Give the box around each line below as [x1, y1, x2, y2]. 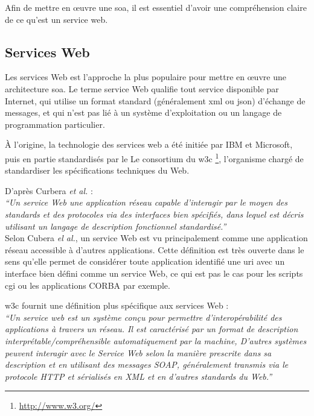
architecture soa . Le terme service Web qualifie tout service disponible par [5, 82, 279, 95]
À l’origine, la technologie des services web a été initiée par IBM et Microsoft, [5, 138, 293, 151]
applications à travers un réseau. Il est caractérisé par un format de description [5, 323, 298, 335]
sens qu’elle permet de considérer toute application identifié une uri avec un [5, 255, 285, 268]
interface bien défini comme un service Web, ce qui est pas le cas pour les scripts [5, 266, 303, 279]
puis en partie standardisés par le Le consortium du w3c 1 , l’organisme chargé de [5, 150, 304, 165]
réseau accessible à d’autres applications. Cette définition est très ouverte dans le [5, 243, 304, 256]
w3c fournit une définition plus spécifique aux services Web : [5, 299, 229, 312]
